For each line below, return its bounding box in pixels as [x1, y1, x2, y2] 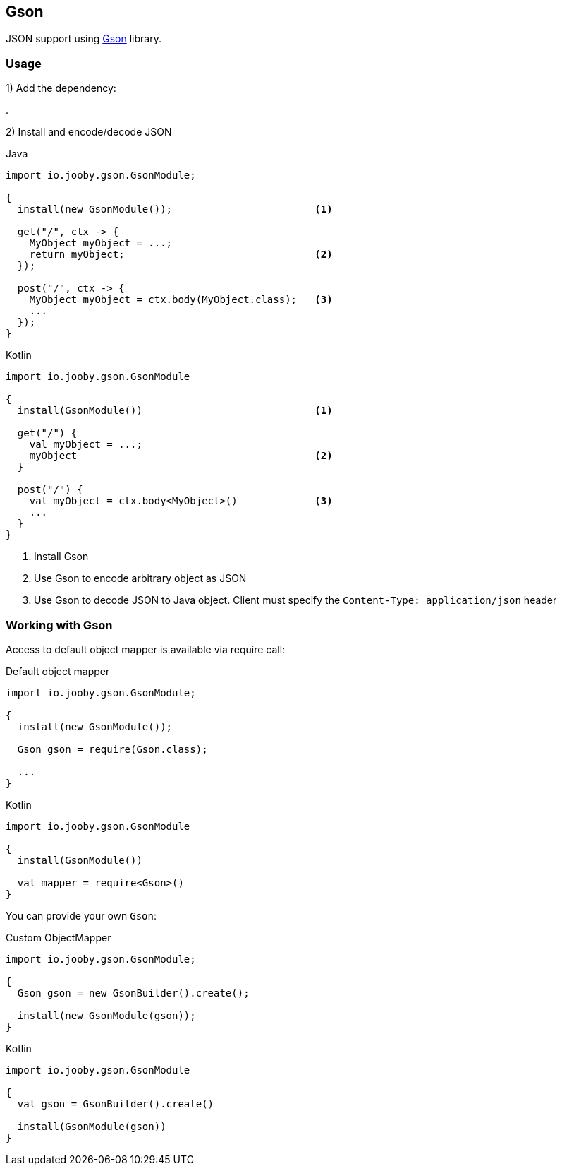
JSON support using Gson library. [6, 32, 161, 45]
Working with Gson [6, 617, 113, 632]
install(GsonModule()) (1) [17, 405, 333, 417]
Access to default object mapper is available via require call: [6, 643, 286, 655]
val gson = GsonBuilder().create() [17, 1098, 214, 1110]
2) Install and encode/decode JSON [6, 126, 172, 138]
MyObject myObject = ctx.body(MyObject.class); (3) [29, 294, 333, 306]
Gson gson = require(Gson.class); [17, 743, 208, 755]
